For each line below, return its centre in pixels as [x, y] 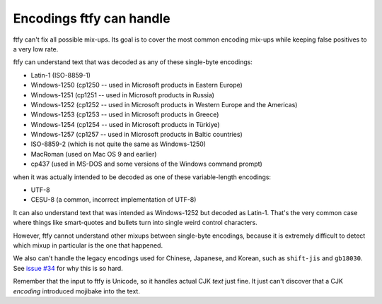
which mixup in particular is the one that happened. [88, 245]
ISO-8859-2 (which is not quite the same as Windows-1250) [118, 144]
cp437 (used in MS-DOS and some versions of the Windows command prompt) [147, 164]
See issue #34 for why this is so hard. [68, 268]
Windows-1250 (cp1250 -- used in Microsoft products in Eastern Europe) [137, 85]
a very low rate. [36, 49]
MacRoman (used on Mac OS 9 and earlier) [94, 154]
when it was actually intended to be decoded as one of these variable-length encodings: [142, 177]
